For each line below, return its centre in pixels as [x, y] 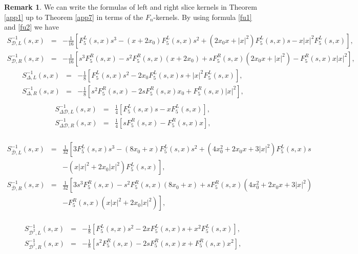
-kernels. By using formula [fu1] [203, 17]
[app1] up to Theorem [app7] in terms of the [74, 17]
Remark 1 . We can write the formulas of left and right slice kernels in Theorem [131, 7]
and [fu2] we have [31, 27]
